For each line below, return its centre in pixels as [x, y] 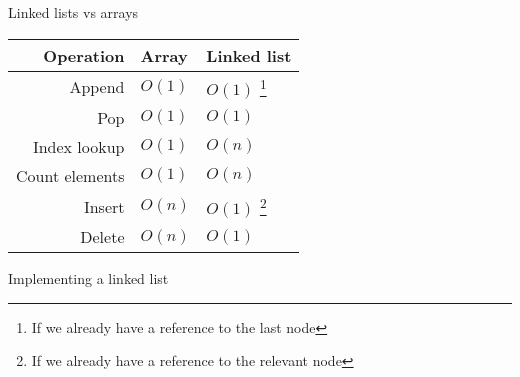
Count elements [70, 175]
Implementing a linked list [88, 278]
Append [97, 87]
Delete [102, 237]
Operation [84, 55]
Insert [104, 206]
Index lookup [78, 146]
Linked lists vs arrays [73, 12]
